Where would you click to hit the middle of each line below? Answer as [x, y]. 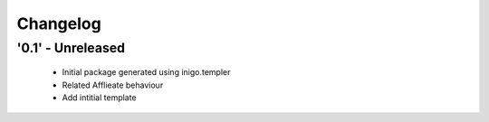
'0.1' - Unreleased [71, 48]
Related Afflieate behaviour [113, 85]
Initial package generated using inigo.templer [146, 72]
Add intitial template [99, 97]
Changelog [59, 23]
